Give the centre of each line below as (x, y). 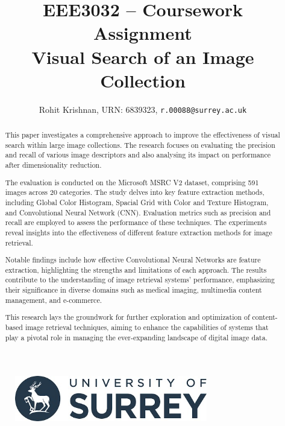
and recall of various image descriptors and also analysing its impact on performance (138, 155)
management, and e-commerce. (53, 300)
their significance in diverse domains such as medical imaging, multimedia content (133, 290)
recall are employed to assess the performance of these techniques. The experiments (136, 222)
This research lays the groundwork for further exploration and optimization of (127, 317)
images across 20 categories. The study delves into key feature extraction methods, (135, 192)
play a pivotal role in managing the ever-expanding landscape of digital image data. (136, 337)
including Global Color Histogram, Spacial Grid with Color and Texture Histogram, (137, 202)
